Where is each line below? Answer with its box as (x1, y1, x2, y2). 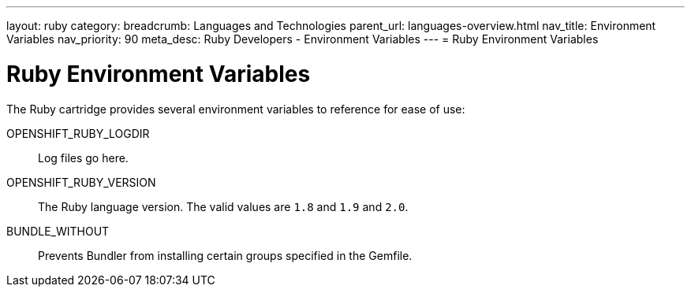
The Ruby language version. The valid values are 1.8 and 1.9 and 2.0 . (38, 199, 409, 213)
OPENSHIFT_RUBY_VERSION (6, 175, 156, 189)
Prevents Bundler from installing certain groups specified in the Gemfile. (38, 248, 413, 262)
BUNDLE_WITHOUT (6, 224, 110, 238)
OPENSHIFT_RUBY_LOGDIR (6, 126, 150, 140)
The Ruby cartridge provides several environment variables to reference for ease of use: (6, 102, 465, 116)
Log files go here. (38, 150, 129, 165)
